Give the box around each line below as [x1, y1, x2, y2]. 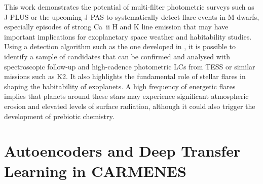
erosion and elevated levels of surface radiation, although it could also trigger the [4, 100, 255, 111]
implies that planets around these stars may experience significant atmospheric [4, 91, 249, 101]
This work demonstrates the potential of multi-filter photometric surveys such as [4, 2, 254, 12]
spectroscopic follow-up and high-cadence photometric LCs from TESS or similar [4, 61, 255, 71]
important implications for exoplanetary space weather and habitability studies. [4, 31, 252, 42]
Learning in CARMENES [4, 160, 186, 181]
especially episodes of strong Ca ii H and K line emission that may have [4, 21, 229, 32]
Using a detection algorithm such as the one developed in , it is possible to [4, 41, 236, 52]
